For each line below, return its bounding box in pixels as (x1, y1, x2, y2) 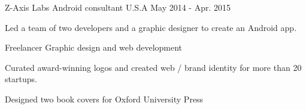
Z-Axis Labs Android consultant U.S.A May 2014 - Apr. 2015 (5, 1, 231, 13)
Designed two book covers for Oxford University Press (5, 92, 204, 105)
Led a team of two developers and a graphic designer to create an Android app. (5, 21, 297, 33)
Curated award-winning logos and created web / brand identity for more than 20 (5, 61, 302, 73)
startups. (5, 73, 37, 85)
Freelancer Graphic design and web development (5, 41, 183, 54)
